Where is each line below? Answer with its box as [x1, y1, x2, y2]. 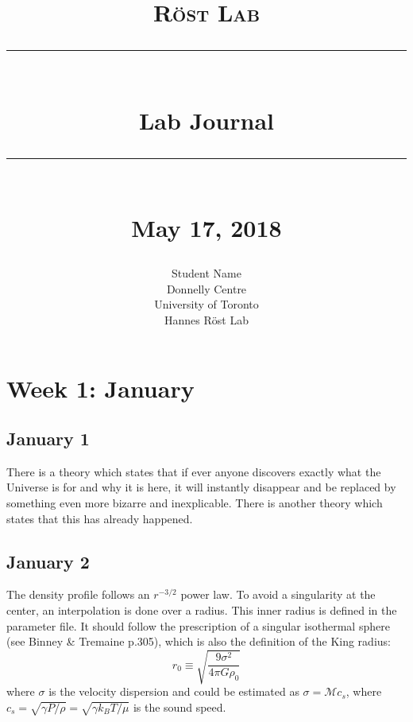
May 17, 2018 [131, 211, 282, 243]
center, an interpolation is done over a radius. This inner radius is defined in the [6, 602, 397, 619]
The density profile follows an [6, 586, 150, 603]
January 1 [6, 426, 90, 451]
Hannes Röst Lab [164, 311, 249, 328]
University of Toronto [154, 296, 259, 312]
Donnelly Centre [166, 280, 247, 297]
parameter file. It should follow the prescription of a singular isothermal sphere [6, 617, 390, 634]
